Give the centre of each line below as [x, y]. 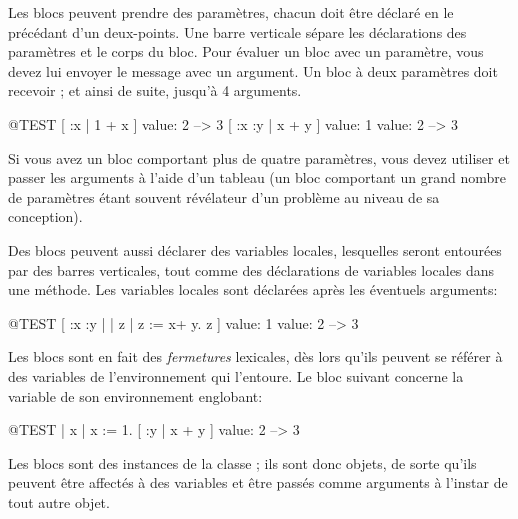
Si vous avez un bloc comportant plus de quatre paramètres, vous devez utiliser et [259, 157]
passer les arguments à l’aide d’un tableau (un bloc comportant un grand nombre [257, 177]
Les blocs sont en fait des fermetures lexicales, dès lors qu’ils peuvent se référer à [255, 356]
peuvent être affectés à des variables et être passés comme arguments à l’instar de [258, 482]
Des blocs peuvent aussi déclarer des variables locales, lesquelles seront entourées [255, 249]
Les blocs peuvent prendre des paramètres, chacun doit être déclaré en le [231, 12]
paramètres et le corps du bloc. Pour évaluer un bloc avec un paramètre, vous [246, 51]
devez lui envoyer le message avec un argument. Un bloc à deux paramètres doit [253, 70]
